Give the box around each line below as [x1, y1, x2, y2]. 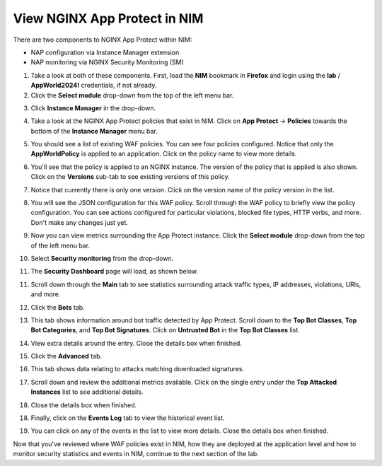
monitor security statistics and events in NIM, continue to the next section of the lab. [13, 450, 260, 458]
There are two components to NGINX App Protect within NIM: [13, 35, 192, 44]
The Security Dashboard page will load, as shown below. [30, 267, 198, 276]
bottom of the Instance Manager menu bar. [30, 127, 158, 135]
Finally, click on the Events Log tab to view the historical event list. [30, 414, 225, 422]
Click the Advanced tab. [30, 352, 103, 361]
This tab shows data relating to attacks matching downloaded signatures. [30, 365, 244, 373]
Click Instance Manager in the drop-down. [30, 103, 156, 112]
